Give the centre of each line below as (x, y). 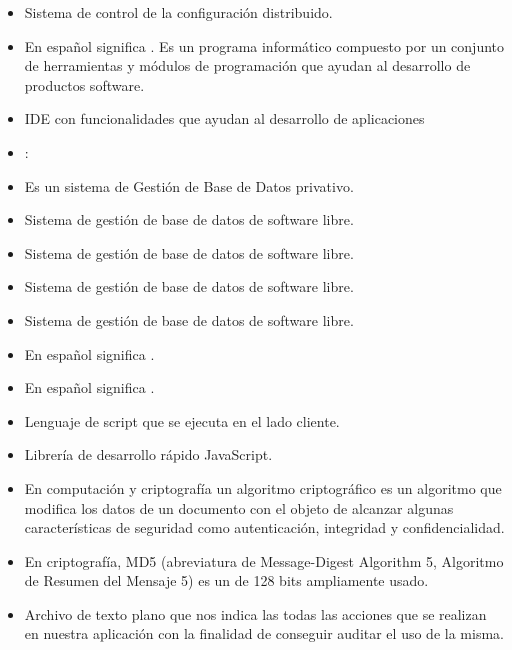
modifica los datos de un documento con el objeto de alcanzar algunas (239, 507)
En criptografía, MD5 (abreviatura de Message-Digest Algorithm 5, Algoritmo (264, 560)
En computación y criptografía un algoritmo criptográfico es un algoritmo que (263, 487)
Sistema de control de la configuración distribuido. (178, 12)
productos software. (84, 84)
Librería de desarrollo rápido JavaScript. (148, 454)
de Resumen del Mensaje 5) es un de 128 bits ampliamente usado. (226, 580)
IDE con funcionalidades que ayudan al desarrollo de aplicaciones (224, 118)
